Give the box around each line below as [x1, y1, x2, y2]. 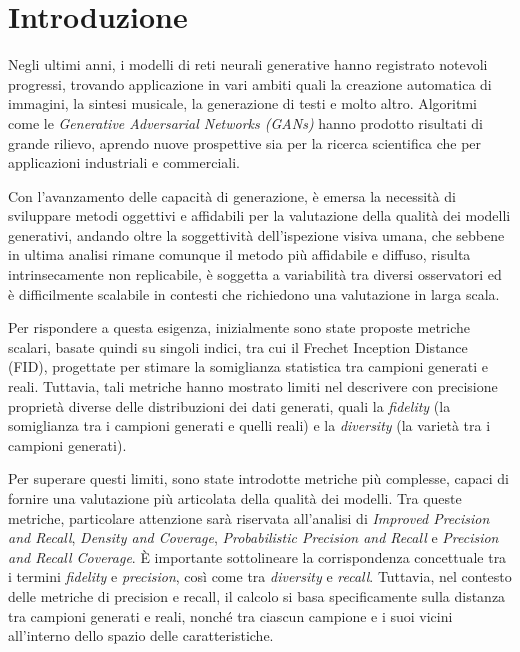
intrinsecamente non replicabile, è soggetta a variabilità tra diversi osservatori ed [8, 264, 502, 285]
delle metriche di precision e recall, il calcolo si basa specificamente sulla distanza [8, 585, 506, 606]
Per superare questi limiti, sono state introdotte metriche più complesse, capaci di [8, 468, 509, 489]
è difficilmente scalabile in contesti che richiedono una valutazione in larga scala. [8, 283, 500, 304]
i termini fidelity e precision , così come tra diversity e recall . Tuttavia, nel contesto [8, 566, 512, 587]
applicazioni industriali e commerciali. [8, 152, 240, 173]
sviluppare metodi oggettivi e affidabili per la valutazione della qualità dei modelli [8, 205, 511, 226]
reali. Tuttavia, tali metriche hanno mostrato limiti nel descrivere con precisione [8, 376, 498, 397]
